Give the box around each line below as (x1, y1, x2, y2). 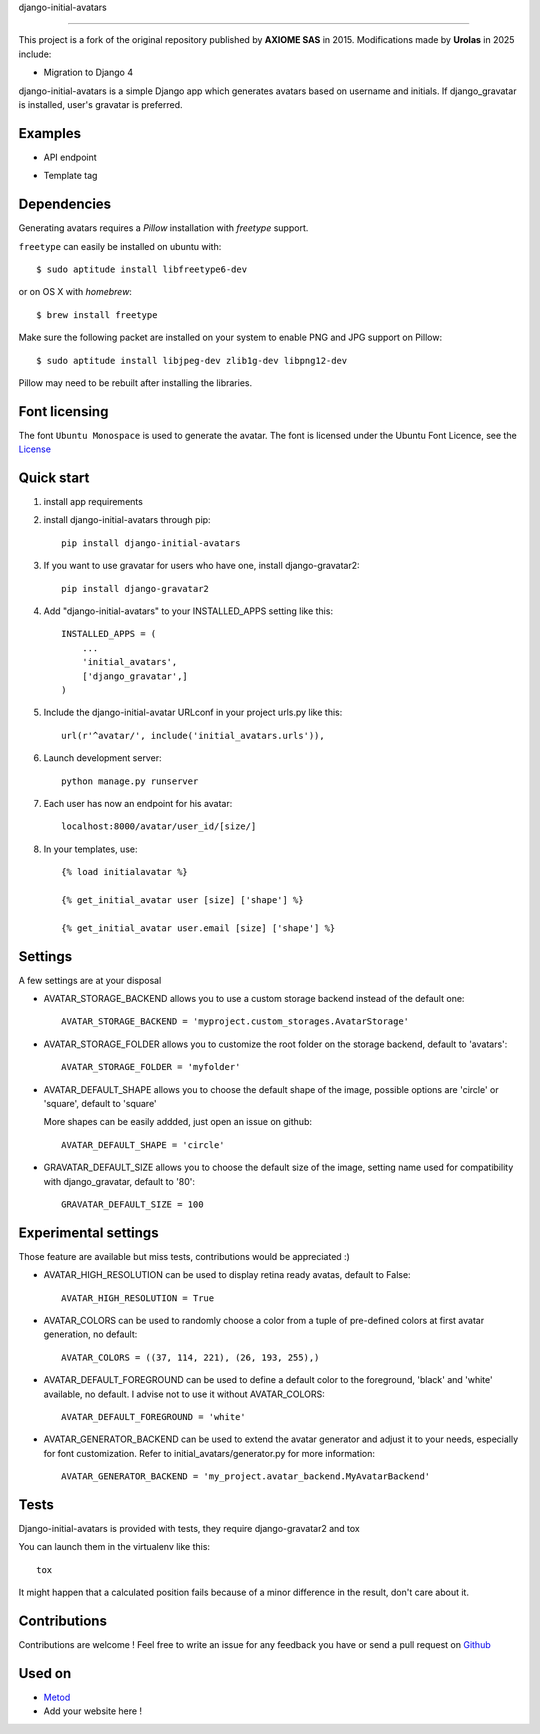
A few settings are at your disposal (18, 974, 162, 986)
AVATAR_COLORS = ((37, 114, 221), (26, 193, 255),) (61, 1351, 320, 1363)
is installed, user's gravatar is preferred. (18, 98, 184, 110)
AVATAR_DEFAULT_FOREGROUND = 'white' (61, 1411, 247, 1422)
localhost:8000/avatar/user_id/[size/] (61, 821, 257, 832)
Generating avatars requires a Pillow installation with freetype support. (18, 222, 309, 234)
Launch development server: (43, 752, 162, 764)
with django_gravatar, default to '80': (43, 1175, 195, 1187)
